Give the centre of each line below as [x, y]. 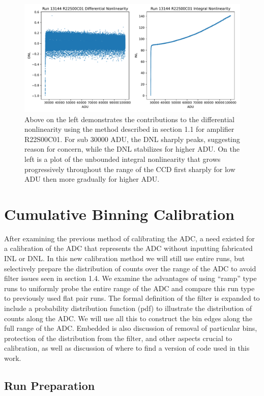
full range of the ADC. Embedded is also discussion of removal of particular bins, [131, 328]
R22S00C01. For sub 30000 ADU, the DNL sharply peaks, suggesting [132, 139]
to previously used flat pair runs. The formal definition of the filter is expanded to [132, 298]
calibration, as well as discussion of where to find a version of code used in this [127, 348]
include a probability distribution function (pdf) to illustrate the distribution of [128, 308]
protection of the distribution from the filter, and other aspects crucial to [118, 338]
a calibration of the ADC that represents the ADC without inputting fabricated [128, 248]
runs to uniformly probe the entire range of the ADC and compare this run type [129, 288]
